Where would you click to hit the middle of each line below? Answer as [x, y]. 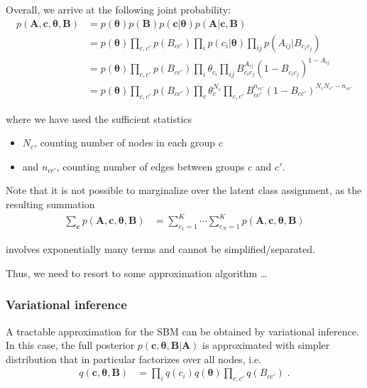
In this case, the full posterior [70, 345]
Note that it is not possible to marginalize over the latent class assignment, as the [184, 190]
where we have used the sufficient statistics [99, 118]
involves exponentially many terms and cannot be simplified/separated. [160, 249]
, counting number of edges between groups [150, 166]
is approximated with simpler [266, 345]
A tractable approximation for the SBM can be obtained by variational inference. [182, 331]
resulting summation [50, 204]
